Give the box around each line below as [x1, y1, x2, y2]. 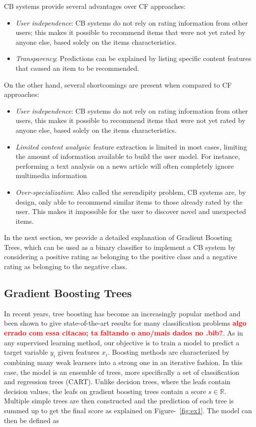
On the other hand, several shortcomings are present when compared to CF [4, 79, 232, 90]
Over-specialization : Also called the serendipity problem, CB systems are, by [15, 186, 246, 197]
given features [58, 347, 100, 357]
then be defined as [4, 415, 59, 425]
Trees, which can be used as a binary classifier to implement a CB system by [4, 242, 236, 252]
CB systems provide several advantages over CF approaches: [4, 1, 186, 11]
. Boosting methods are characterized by [107, 347, 229, 357]
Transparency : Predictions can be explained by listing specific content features [15, 53, 252, 63]
